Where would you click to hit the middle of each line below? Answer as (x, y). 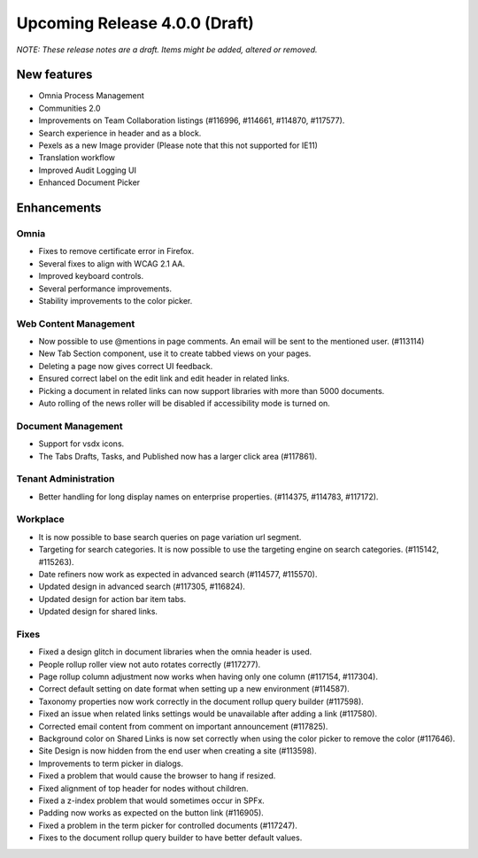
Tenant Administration (66, 479)
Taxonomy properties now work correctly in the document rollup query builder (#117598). (201, 701)
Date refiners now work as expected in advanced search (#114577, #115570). (178, 574)
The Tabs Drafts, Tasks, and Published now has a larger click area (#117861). (178, 456)
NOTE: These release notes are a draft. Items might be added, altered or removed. (167, 50)
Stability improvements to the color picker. (116, 300)
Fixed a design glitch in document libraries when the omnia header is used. (175, 652)
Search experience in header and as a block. (120, 133)
